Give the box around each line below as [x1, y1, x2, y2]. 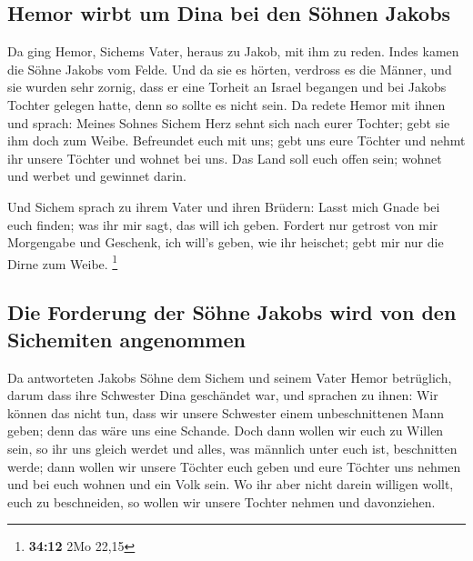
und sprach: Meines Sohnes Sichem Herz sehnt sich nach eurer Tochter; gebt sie [7, 113, 450, 132]
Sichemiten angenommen [7, 325, 246, 353]
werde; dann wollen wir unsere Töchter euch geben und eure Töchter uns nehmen [7, 456, 461, 476]
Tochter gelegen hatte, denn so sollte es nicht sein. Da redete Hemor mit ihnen [7, 95, 446, 114]
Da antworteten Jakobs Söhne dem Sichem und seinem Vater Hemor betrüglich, [7, 367, 452, 386]
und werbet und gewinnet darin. [7, 166, 186, 185]
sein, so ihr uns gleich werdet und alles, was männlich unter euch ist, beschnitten [7, 438, 458, 457]
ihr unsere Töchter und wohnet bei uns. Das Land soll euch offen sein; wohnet [7, 148, 442, 167]
